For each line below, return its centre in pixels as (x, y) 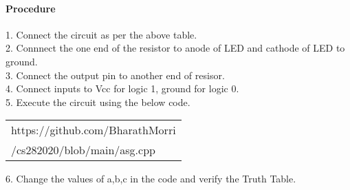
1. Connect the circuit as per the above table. (101, 34)
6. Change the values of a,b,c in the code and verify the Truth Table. (151, 179)
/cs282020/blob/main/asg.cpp (83, 150)
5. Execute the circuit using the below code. (98, 102)
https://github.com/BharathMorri (94, 130)
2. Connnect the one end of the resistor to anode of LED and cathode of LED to (175, 48)
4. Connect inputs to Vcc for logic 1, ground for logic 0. (122, 88)
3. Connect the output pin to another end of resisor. (115, 75)
